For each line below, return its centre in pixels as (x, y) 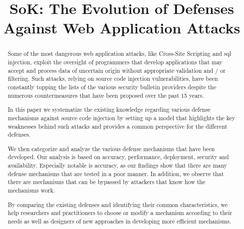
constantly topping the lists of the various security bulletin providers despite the (112, 87)
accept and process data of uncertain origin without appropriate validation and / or (117, 70)
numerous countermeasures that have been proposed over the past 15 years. (106, 95)
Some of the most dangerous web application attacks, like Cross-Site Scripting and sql (120, 54)
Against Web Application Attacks (122, 28)
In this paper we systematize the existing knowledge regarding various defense (109, 110)
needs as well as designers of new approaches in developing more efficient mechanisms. (120, 221)
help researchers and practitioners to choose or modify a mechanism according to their (120, 213)
